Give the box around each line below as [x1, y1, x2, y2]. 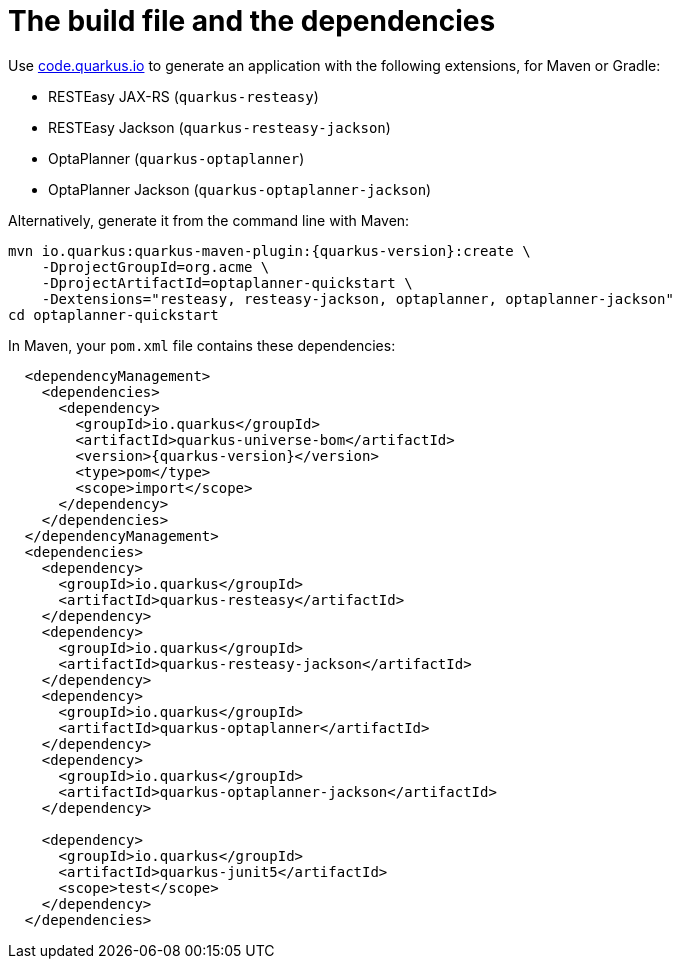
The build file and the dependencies [8, 4, 496, 38]
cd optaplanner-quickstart [8, 306, 219, 323]
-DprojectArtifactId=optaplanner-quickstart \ [41, 274, 413, 291]
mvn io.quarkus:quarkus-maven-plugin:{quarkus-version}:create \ [8, 242, 531, 259]
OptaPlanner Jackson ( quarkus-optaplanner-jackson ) [48, 180, 432, 198]
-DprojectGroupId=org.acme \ [41, 258, 270, 275]
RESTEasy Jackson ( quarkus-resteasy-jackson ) [48, 118, 391, 136]
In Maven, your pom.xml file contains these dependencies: [8, 336, 396, 354]
